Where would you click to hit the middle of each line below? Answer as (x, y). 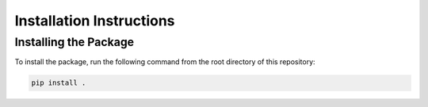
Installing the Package (75, 42)
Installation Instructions (95, 21)
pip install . (59, 83)
